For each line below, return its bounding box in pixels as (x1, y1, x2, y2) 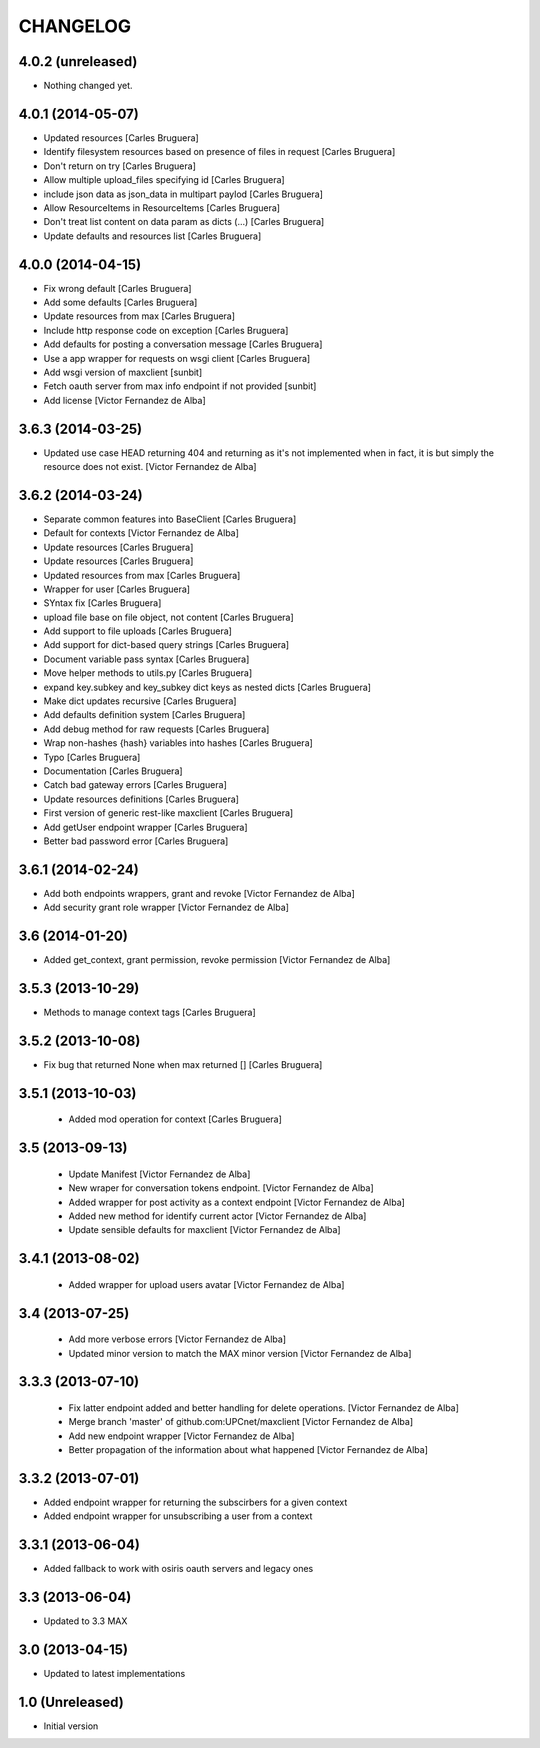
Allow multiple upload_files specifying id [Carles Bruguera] (43, 174, 285, 186)
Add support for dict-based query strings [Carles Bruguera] (43, 639, 290, 651)
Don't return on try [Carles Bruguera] (43, 160, 197, 172)
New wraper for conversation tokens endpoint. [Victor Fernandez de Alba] (68, 1182, 374, 1194)
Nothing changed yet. (43, 80, 134, 92)
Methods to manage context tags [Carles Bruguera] (43, 1006, 257, 1019)
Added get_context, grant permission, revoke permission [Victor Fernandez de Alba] (43, 954, 391, 966)
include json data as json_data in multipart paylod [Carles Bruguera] (43, 188, 324, 200)
